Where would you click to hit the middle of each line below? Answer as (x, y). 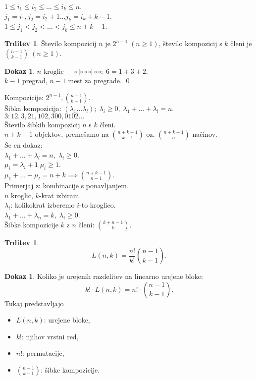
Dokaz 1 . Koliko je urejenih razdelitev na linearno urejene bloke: (104, 276)
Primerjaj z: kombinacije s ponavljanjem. (67, 186)
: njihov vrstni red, (50, 336)
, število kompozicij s (190, 43)
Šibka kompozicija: (33, 108)
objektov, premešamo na (72, 134)
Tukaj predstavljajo (34, 303)
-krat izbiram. (60, 195)
